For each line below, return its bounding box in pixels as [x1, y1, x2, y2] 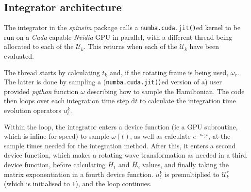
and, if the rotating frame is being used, [110, 67, 229, 77]
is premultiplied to [164, 169, 219, 179]
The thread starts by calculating [4, 67, 100, 77]
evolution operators [4, 105, 62, 115]
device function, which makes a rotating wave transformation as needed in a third [4, 150, 247, 160]
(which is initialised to [4, 178, 70, 189]
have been [189, 41, 219, 51]
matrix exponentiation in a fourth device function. [4, 169, 153, 179]
